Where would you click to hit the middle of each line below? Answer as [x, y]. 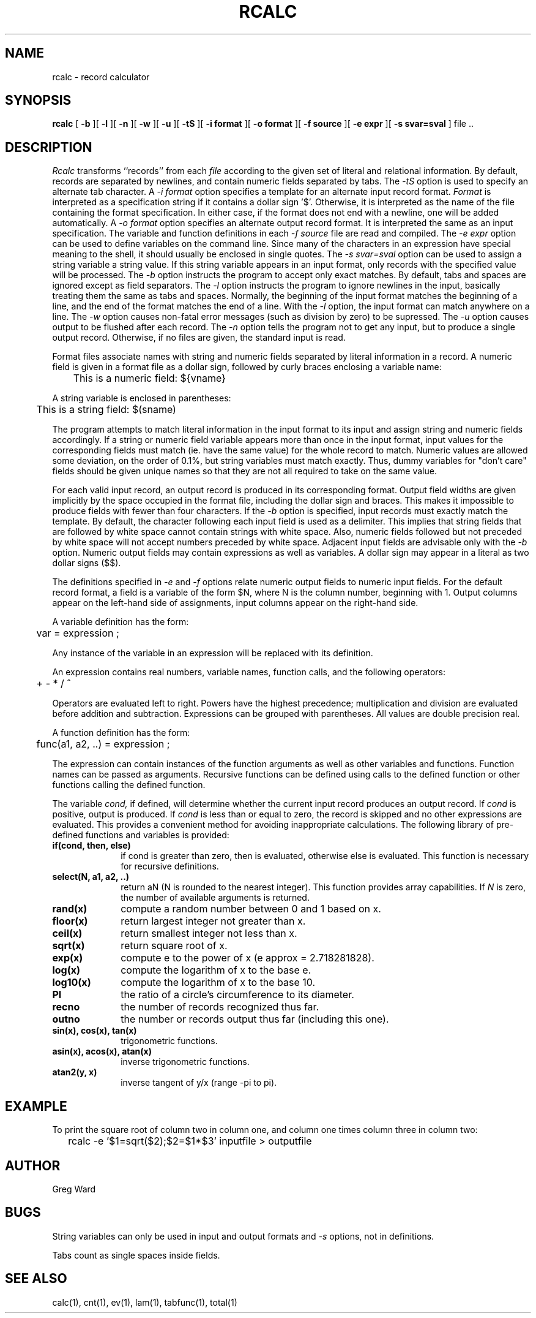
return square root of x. [174, 946]
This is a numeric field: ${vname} [150, 378]
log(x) [66, 970]
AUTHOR [33, 1165]
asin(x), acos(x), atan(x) [102, 1051]
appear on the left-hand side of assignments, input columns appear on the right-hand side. [235, 603]
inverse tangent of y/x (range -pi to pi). [199, 1083]
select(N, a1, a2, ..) [91, 877]
